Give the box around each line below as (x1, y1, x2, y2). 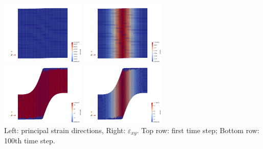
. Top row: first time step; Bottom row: (137, 124, 259, 135)
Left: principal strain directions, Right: (4, 124, 126, 135)
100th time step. (4, 135, 55, 145)
